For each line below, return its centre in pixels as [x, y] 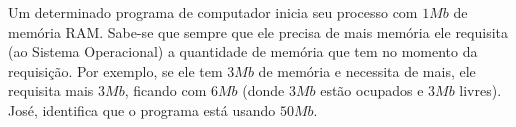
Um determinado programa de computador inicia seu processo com [213, 12]
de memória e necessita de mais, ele [367, 70]
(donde [263, 90]
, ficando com [165, 90]
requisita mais [51, 90]
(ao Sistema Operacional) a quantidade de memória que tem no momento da [243, 51]
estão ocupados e [372, 90]
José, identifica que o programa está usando [142, 109]
